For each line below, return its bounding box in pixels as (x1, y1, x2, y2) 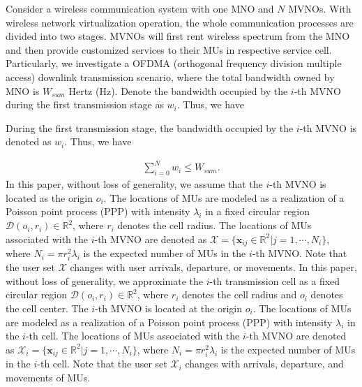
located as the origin (6, 190, 93, 205)
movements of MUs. (6, 370, 91, 384)
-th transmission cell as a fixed (209, 273, 340, 288)
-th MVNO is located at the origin (95, 301, 243, 316)
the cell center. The (6, 301, 89, 316)
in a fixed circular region (205, 204, 310, 219)
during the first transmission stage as (6, 97, 164, 112)
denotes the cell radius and (181, 287, 297, 302)
